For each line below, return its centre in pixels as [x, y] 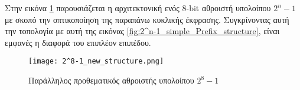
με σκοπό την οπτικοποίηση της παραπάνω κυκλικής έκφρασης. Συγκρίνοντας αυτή [147, 19]
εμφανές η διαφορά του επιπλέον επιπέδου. [78, 42]
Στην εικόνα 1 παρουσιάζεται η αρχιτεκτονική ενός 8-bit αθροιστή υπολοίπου [138, 8]
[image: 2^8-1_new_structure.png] [96, 61]
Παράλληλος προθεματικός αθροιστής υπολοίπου [111, 80]
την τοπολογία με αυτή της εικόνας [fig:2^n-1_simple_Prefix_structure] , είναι [142, 31]
